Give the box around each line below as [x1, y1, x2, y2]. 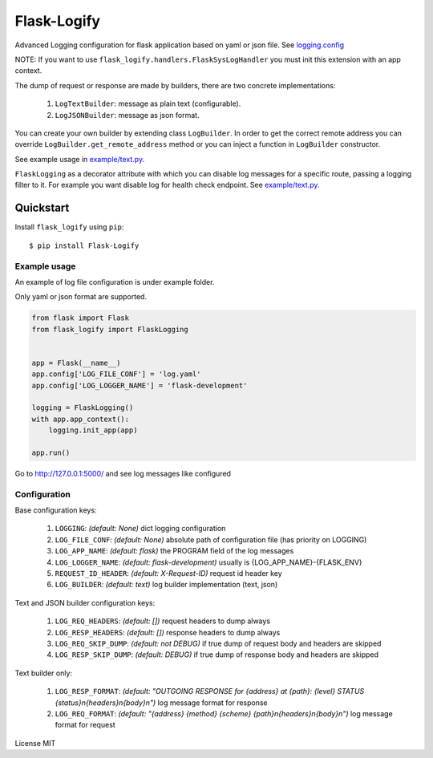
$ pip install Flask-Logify [29, 241, 140, 250]
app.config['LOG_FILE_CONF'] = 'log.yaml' [31, 370, 201, 379]
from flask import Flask [31, 314, 130, 322]
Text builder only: [14, 668, 72, 678]
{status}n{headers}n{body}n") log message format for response [55, 698, 268, 707]
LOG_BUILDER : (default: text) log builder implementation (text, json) [55, 580, 278, 590]
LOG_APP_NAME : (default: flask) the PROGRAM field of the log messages [55, 546, 294, 556]
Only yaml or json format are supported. [14, 292, 148, 302]
